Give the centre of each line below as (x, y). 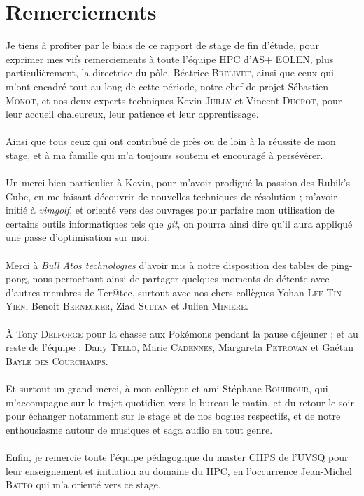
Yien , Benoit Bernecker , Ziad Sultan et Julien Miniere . (127, 306)
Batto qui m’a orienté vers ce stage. (83, 484)
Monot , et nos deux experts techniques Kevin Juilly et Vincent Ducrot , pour (174, 100)
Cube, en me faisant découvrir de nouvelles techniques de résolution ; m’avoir (171, 196)
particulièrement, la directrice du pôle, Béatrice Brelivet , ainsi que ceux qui (170, 73)
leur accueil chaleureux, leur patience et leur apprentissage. (132, 114)
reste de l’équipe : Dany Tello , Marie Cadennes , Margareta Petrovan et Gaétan (180, 347)
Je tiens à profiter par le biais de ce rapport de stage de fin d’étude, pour (162, 45)
